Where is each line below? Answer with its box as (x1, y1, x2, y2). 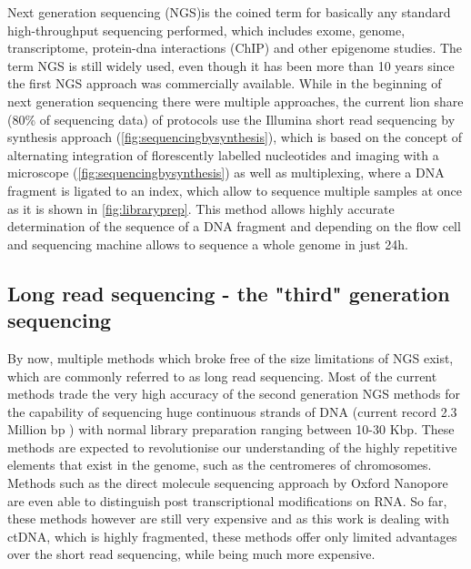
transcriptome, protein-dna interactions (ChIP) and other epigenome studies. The (7, 38, 463, 57)
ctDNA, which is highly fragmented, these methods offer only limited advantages (7, 526, 457, 545)
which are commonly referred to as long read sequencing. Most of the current (7, 366, 437, 385)
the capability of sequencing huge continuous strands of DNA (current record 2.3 (7, 401, 457, 421)
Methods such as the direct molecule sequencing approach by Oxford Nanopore (7, 473, 448, 493)
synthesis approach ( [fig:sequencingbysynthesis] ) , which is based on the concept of (7, 127, 463, 147)
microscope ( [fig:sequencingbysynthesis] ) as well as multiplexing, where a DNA (7, 163, 445, 182)
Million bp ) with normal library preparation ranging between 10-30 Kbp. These (7, 420, 455, 439)
